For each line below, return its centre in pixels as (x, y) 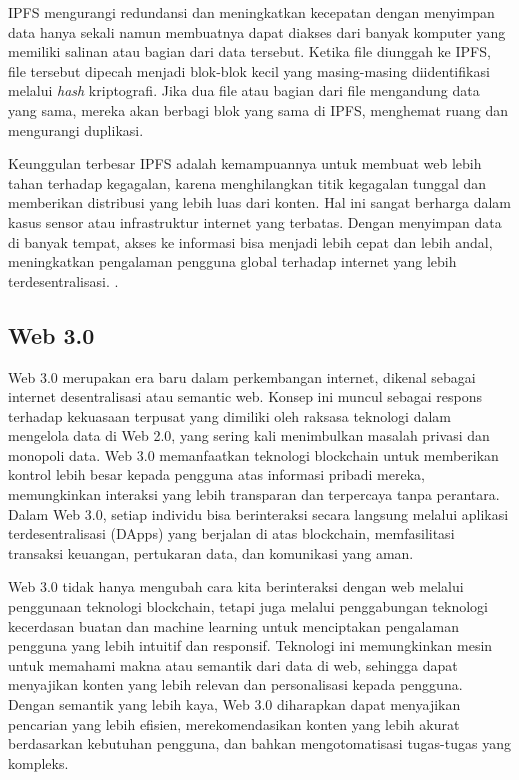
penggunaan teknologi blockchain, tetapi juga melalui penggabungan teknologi (248, 606)
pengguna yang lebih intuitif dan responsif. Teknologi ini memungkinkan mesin (250, 645)
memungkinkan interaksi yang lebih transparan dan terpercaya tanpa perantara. (254, 494)
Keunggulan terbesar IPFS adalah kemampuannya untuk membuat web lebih (245, 163)
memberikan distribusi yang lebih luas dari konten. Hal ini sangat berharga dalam (260, 202)
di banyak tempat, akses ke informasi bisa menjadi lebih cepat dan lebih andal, (250, 241)
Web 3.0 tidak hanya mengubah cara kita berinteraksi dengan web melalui (236, 586)
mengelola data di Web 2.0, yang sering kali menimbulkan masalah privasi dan (249, 435)
